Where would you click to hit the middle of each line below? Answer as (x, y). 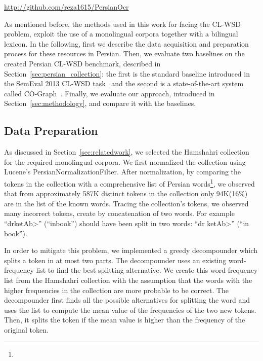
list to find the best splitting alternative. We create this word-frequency (147, 270)
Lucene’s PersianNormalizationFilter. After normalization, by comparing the (123, 172)
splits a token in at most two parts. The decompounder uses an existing (115, 260)
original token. (26, 329)
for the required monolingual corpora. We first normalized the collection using (125, 161)
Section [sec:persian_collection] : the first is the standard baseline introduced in (127, 73)
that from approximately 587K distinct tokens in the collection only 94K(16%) (126, 193)
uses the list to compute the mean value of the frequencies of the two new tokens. (130, 310)
